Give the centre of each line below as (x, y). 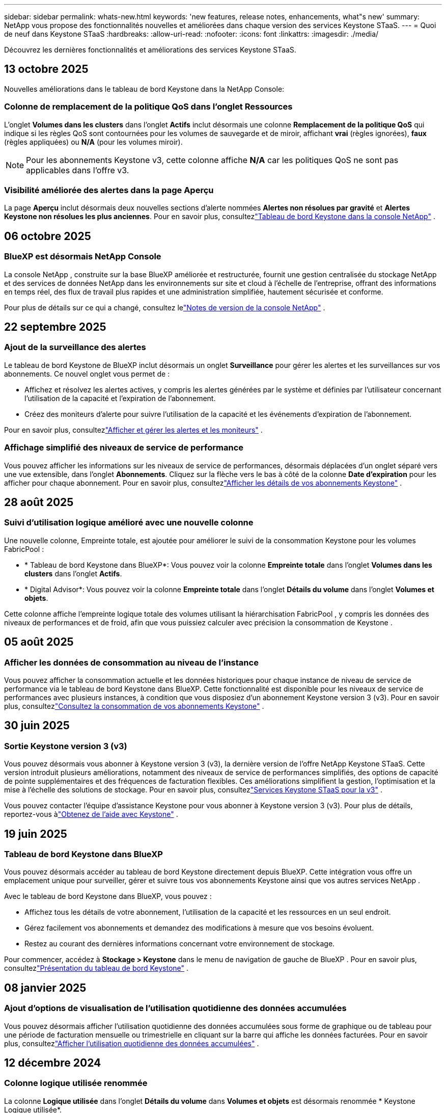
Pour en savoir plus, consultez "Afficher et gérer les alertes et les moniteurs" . (133, 430)
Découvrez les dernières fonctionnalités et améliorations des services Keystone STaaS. (150, 50)
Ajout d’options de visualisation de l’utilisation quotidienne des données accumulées (175, 1008)
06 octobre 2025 (48, 236)
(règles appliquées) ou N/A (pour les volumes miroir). (93, 142)
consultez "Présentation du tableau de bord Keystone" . (96, 968)
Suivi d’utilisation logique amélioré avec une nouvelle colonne (129, 523)
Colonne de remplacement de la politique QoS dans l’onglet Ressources (148, 107)
